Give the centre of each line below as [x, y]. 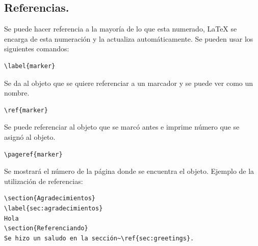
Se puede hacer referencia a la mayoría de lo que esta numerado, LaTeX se [121, 29]
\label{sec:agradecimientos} [54, 208]
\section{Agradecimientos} [50, 198]
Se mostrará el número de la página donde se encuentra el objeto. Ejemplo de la [129, 171]
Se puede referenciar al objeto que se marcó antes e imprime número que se [122, 127]
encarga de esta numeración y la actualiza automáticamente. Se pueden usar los [129, 38]
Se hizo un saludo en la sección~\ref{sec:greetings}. [99, 238]
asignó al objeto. [30, 136]
